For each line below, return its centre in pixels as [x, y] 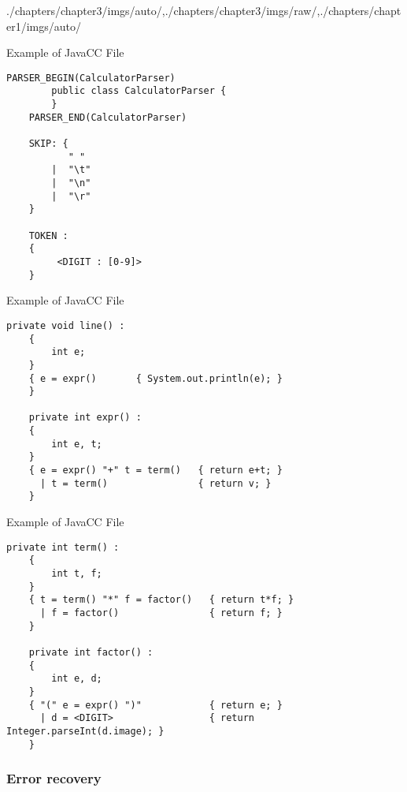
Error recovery [54, 778]
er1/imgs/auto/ [44, 26]
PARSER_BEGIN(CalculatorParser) [91, 78]
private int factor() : [91, 652]
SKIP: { [48, 144]
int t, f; [77, 573]
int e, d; [77, 679]
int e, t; [77, 444]
